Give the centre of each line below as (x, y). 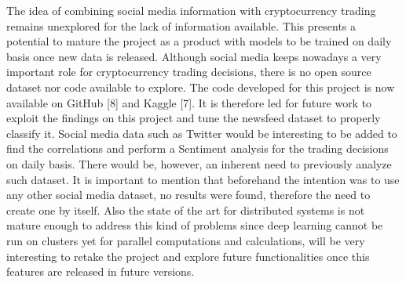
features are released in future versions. (101, 271)
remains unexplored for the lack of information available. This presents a (181, 25)
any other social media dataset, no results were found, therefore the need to (188, 195)
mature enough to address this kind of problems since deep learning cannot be (195, 225)
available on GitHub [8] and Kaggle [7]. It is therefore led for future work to (189, 102)
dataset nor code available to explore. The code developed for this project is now (201, 87)
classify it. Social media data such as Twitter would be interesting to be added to (202, 133)
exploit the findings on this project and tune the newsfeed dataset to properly (194, 118)
